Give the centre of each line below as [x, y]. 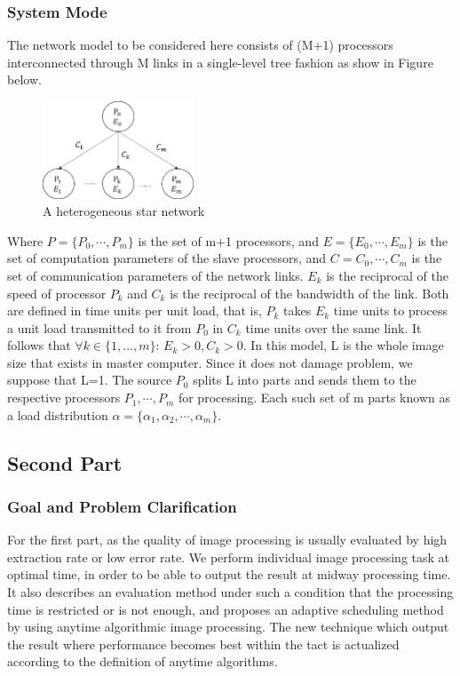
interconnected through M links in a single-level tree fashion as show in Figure [220, 62]
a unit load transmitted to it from [99, 327]
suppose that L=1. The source [90, 380]
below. [24, 80]
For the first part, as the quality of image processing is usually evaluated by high [227, 540]
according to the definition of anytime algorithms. [143, 661]
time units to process [391, 310]
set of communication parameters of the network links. [155, 275]
